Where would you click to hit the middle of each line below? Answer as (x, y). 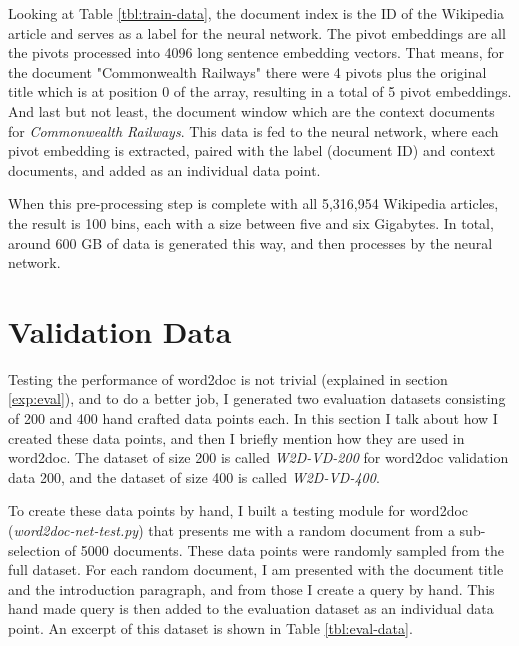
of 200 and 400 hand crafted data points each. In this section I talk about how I (253, 418)
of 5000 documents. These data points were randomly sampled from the (284, 549)
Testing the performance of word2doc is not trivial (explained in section (228, 378)
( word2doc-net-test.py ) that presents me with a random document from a (231, 530)
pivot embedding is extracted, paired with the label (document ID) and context (252, 150)
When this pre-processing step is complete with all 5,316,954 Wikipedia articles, (253, 203)
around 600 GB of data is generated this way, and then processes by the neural (250, 242)
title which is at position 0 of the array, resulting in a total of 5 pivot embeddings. (260, 91)
